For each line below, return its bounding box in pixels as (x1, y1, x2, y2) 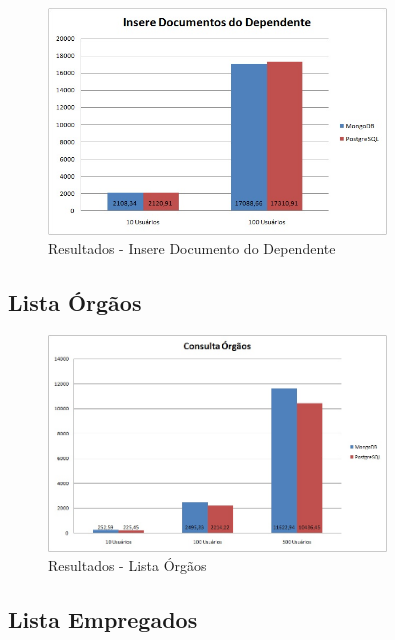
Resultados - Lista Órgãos (48, 555, 207, 576)
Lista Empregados (8, 604, 198, 635)
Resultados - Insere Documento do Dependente (48, 238, 336, 259)
